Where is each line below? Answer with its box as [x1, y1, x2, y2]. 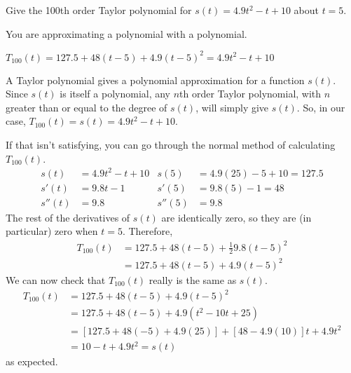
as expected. [6, 354, 58, 369]
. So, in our [296, 100, 345, 114]
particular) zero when [6, 224, 98, 238]
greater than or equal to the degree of [6, 100, 167, 114]
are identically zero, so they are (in [161, 210, 312, 224]
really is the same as [149, 272, 237, 287]
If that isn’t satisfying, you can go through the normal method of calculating [6, 137, 336, 152]
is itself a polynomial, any [60, 86, 171, 101]
